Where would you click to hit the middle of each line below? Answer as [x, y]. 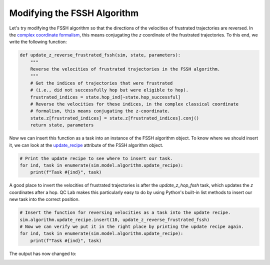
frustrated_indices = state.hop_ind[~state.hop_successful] [105, 97]
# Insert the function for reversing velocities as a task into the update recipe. [125, 213]
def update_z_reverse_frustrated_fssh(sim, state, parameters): [100, 55]
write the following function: [38, 42]
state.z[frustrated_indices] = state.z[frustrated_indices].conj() [115, 118]
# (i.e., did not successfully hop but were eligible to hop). [109, 90]
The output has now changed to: [43, 253]
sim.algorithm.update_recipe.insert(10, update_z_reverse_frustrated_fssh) [115, 219]
